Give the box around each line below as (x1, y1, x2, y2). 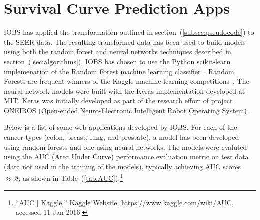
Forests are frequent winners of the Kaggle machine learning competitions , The (4, 76, 249, 86)
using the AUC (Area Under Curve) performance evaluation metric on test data (4, 151, 249, 162)
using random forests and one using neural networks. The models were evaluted (4, 141, 247, 152)
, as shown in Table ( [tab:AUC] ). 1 (18, 171, 123, 183)
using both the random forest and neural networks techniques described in (4, 46, 231, 57)
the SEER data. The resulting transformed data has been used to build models (4, 36, 246, 47)
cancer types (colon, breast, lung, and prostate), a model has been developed (4, 132, 239, 142)
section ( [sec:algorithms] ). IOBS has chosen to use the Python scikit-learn (4, 56, 231, 66)
